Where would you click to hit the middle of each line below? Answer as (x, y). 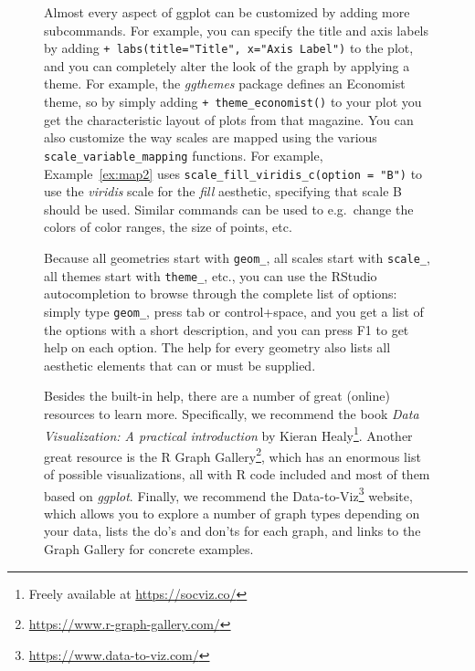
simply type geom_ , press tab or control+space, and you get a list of (234, 311)
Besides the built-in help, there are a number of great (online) (217, 396)
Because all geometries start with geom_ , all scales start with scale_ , (237, 257)
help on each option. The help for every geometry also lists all (217, 347)
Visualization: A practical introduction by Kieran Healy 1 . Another (228, 434)
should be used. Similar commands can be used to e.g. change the (229, 209)
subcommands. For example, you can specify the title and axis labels (237, 30)
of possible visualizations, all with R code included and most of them (237, 474)
